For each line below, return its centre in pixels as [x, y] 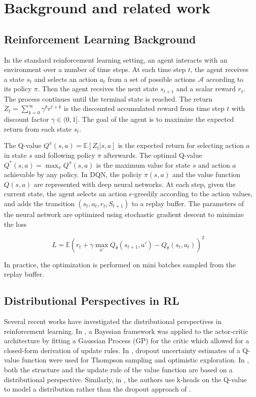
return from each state [38, 128]
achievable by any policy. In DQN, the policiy [73, 174]
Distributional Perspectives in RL [92, 301]
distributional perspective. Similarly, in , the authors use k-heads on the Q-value [126, 379]
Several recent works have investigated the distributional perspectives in [113, 321]
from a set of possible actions [152, 79]
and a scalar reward [206, 89]
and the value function [206, 174]
